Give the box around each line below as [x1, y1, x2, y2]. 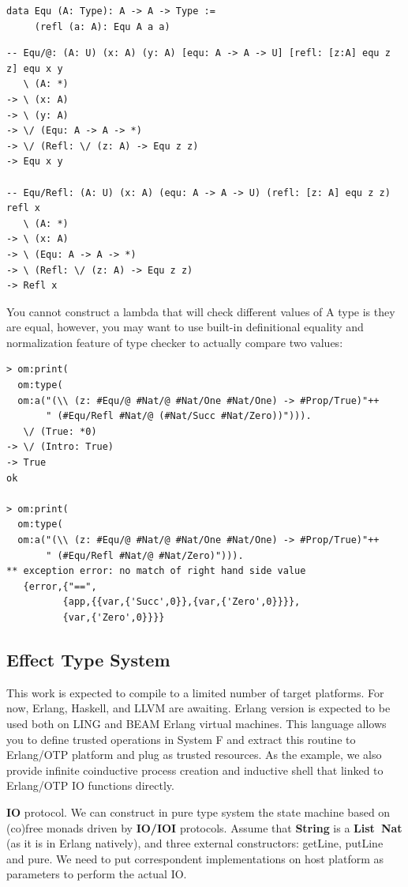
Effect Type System [6, 647, 170, 671]
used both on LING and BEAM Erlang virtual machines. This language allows [6, 715, 387, 731]
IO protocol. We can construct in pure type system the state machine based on [6, 803, 391, 820]
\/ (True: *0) [23, 425, 97, 437]
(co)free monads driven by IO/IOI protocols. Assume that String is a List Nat [6, 819, 402, 836]
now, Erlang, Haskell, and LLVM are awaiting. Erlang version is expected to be [6, 700, 391, 716]
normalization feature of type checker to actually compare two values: [6, 334, 343, 350]
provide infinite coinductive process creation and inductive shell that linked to [6, 761, 384, 778]
